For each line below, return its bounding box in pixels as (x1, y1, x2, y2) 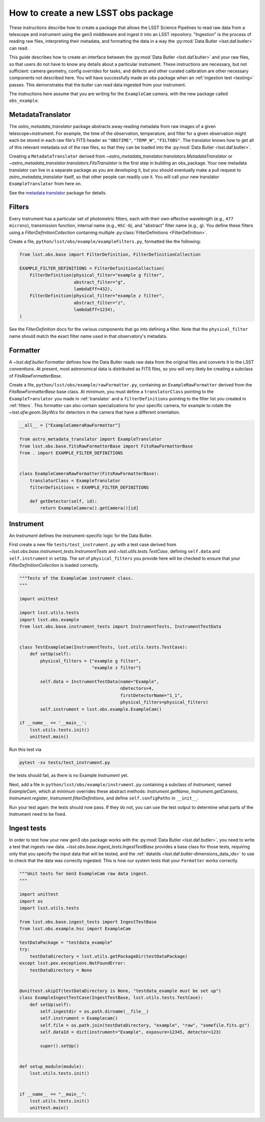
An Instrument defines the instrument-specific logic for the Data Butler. (9, 532, 153, 539)
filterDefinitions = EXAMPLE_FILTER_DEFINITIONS (29, 484, 149, 490)
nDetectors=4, (120, 686, 154, 691)
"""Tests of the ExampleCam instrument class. (19, 576, 133, 581)
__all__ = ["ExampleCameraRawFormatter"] (19, 422, 121, 428)
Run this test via (9, 746, 42, 753)
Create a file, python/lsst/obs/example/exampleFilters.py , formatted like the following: (9, 238, 201, 244)
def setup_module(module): (19, 1064, 84, 1069)
